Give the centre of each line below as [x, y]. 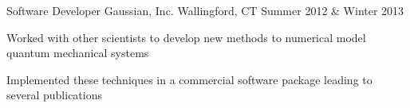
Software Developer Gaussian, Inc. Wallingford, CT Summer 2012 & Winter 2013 [205, 10]
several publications [54, 95]
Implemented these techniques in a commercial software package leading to [189, 79]
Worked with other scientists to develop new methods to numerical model [186, 37]
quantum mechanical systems [78, 53]
